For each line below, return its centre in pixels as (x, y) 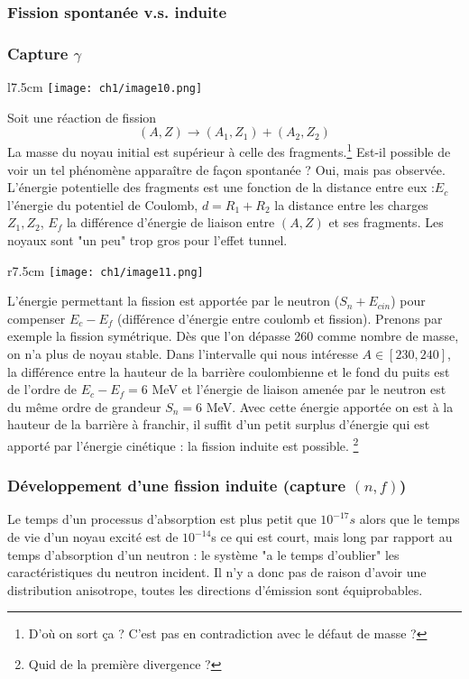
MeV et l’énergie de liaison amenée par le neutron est (299, 389)
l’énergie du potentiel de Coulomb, (103, 204)
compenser (37, 318)
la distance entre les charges (351, 204)
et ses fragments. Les (386, 222)
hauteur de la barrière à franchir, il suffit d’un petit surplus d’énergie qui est (219, 424)
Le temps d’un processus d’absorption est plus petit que (162, 519)
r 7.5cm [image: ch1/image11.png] (106, 270)
